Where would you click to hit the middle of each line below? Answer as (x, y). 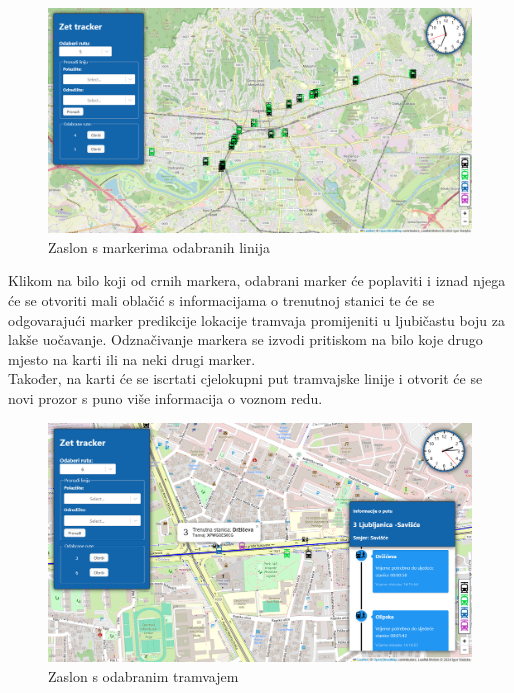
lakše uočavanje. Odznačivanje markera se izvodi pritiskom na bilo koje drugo (245, 339)
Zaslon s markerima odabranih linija (159, 246)
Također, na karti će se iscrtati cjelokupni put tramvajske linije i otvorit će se (245, 378)
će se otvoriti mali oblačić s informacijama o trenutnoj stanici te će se (221, 300)
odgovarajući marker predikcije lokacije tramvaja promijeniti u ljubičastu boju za (256, 319)
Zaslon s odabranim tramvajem (143, 675)
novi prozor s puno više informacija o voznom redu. (165, 398)
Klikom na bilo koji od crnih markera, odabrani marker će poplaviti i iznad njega (257, 280)
